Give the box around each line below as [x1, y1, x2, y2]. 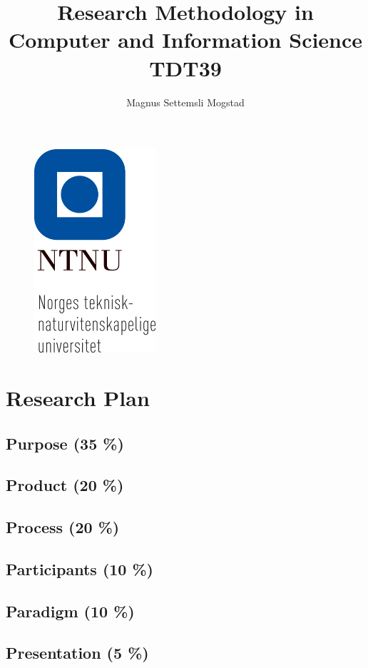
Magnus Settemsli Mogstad [126, 94, 245, 109]
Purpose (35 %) [6, 432, 124, 454]
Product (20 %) [6, 474, 124, 496]
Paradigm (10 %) [6, 599, 135, 622]
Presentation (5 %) [6, 642, 149, 664]
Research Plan [6, 383, 150, 412]
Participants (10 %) [6, 557, 153, 580]
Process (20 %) [6, 516, 120, 538]
